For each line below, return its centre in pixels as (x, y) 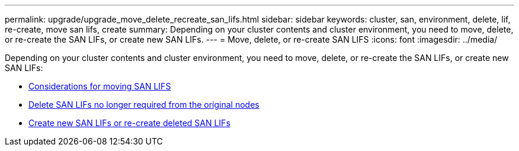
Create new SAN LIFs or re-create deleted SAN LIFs (129, 123)
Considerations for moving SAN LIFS (100, 86)
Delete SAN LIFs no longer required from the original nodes (144, 105)
